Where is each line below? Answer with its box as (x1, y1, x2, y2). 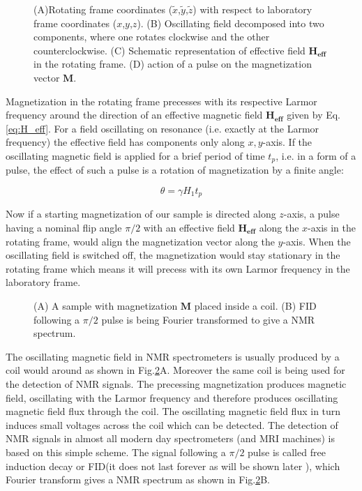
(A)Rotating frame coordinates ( (33, 2, 173, 16)
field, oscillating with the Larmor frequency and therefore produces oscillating (6, 390, 338, 405)
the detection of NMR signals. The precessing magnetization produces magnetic (6, 376, 347, 391)
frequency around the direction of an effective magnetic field (6, 107, 263, 122)
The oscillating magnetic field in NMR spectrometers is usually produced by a (6, 349, 340, 363)
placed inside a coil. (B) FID (194, 299, 317, 312)
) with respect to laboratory (193, 2, 312, 16)
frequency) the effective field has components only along (6, 135, 245, 149)
